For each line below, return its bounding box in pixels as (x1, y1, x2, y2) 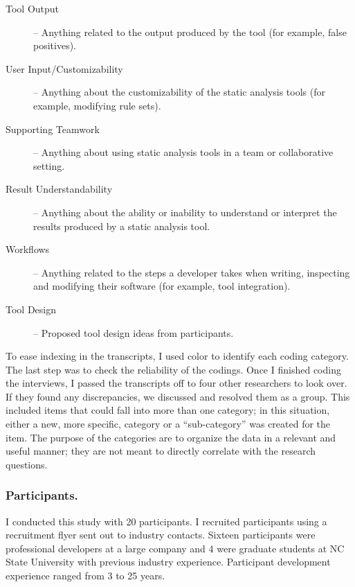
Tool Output (6, 1, 60, 15)
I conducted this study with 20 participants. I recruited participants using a (6, 514, 327, 528)
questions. (6, 457, 48, 471)
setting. (33, 158, 65, 173)
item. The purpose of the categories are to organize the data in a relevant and (6, 430, 336, 444)
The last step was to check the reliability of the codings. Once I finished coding (6, 362, 341, 376)
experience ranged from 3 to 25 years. (6, 568, 165, 583)
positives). (33, 38, 76, 53)
